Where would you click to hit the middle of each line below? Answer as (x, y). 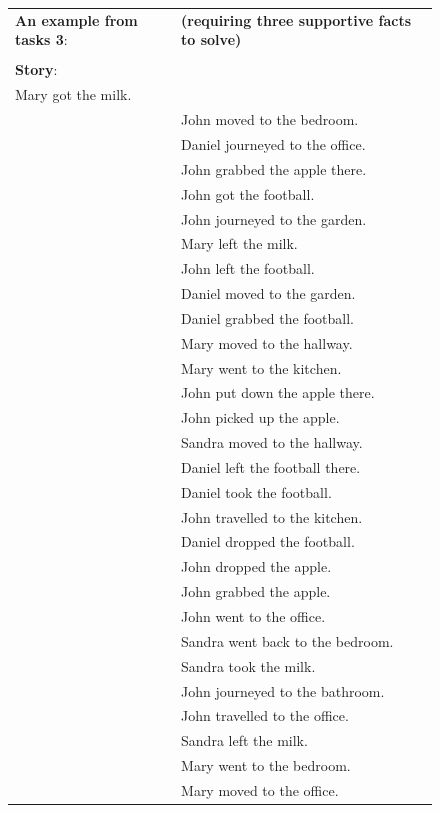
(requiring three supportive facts (296, 19)
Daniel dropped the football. (268, 541)
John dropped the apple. (256, 566)
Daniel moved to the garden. (268, 293)
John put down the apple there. (278, 392)
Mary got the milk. (73, 94)
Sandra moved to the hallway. (272, 442)
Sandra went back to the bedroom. (287, 640)
